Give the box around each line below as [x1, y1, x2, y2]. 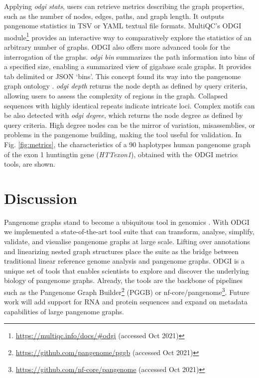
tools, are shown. [4, 159, 55, 169]
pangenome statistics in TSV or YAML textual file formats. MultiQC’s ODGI [4, 20, 242, 31]
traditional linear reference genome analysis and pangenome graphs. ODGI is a [4, 256, 245, 266]
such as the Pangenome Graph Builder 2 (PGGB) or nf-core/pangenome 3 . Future [4, 285, 250, 297]
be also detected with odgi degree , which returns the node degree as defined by [4, 110, 243, 120]
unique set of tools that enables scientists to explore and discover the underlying [4, 265, 249, 276]
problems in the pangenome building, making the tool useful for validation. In [4, 129, 242, 140]
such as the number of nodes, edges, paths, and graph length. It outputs [4, 10, 224, 21]
